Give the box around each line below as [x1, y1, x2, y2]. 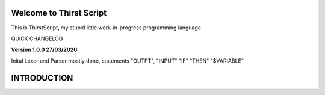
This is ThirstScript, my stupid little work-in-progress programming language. [11, 24, 203, 31]
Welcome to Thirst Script [11, 8, 107, 18]
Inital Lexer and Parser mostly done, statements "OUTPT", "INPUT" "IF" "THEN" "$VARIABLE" [11, 57, 244, 64]
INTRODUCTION [11, 73, 73, 83]
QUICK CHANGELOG [11, 35, 63, 42]
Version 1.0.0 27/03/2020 [11, 46, 78, 54]
